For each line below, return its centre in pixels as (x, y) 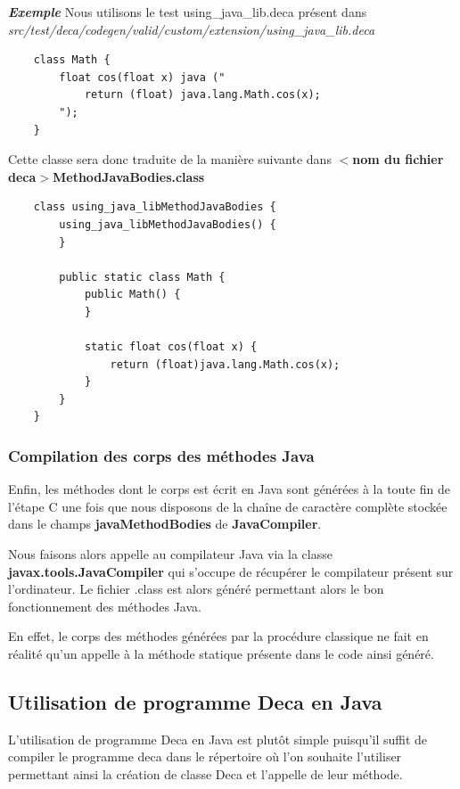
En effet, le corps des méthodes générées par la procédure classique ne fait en (218, 636)
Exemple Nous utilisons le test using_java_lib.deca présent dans (188, 12)
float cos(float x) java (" (142, 77)
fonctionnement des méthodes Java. (105, 606)
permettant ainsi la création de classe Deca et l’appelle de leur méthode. (205, 774)
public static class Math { (142, 277)
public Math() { (132, 295)
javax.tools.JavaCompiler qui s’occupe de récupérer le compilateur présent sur (231, 571)
